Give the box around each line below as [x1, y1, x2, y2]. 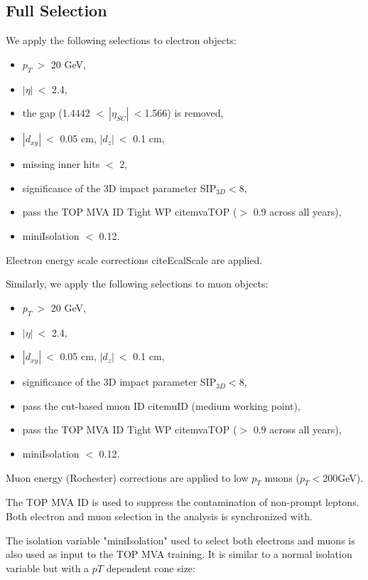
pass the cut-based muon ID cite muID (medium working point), [22, 398, 301, 413]
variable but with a [6, 560, 90, 575]
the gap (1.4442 [22, 105, 90, 120]
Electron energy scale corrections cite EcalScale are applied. [6, 252, 263, 267]
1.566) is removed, [144, 105, 224, 120]
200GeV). [323, 470, 364, 485]
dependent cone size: [106, 560, 195, 575]
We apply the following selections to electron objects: [6, 33, 237, 48]
